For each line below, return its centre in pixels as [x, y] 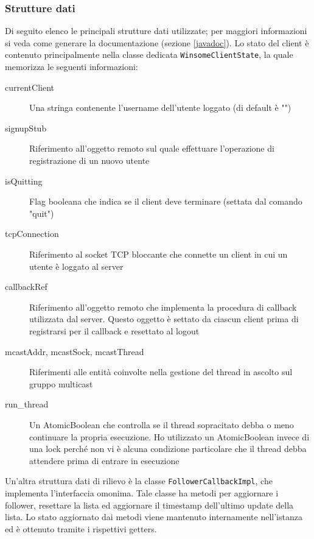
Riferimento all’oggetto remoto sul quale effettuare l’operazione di [152, 148]
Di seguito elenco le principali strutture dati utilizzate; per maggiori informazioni [156, 31]
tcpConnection [32, 234]
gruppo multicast [61, 383]
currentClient [30, 87]
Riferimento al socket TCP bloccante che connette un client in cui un [159, 254]
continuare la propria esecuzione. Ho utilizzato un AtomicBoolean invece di [169, 436]
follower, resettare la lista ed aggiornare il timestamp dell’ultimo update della [149, 505]
